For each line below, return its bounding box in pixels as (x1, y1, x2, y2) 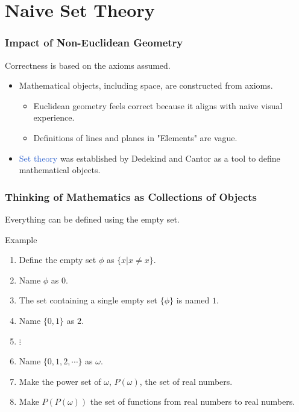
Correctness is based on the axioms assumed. (5, 59, 171, 71)
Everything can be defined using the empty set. (5, 212, 180, 225)
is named (176, 294, 210, 306)
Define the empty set (19, 253, 96, 266)
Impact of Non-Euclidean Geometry (5, 35, 183, 50)
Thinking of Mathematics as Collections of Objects (5, 189, 257, 204)
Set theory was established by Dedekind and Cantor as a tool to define (19, 151, 280, 164)
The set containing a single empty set (19, 294, 158, 306)
